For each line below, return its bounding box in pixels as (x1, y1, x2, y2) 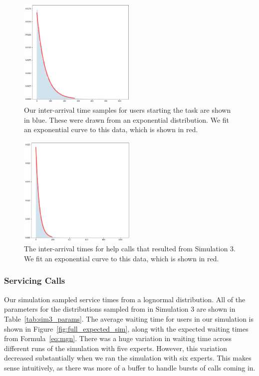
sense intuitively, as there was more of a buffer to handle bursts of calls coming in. (4, 362, 256, 373)
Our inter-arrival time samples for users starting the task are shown (24, 105, 231, 115)
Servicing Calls (4, 274, 65, 287)
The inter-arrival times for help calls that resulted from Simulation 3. (24, 243, 236, 254)
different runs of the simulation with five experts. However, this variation (4, 343, 227, 353)
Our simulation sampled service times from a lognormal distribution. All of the (4, 294, 246, 304)
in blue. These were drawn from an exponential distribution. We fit (24, 114, 230, 125)
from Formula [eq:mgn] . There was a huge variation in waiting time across (4, 333, 232, 344)
